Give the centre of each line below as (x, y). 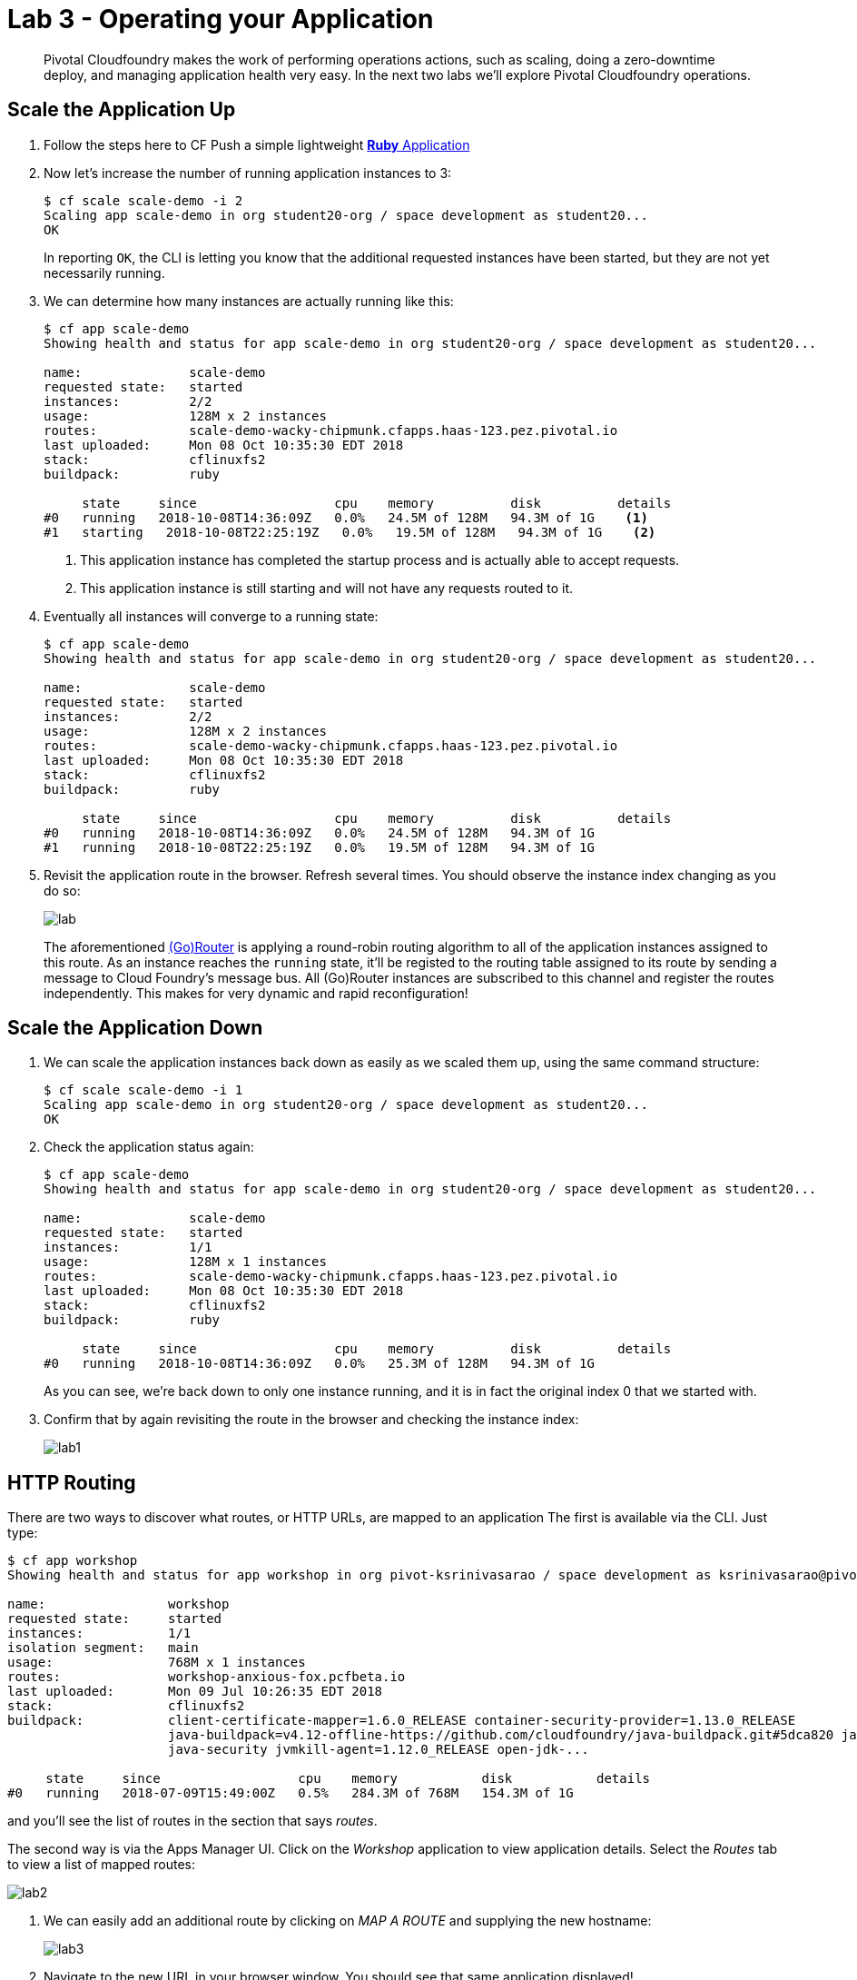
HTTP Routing (72, 1482)
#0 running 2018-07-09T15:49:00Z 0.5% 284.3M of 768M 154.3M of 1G (291, 1793)
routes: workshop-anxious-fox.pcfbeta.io (207, 1677)
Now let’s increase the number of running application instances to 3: (248, 173)
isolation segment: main (103, 1648)
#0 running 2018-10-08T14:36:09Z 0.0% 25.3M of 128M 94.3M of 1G (319, 1364)
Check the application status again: (149, 1147)
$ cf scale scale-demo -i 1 (143, 1090)
